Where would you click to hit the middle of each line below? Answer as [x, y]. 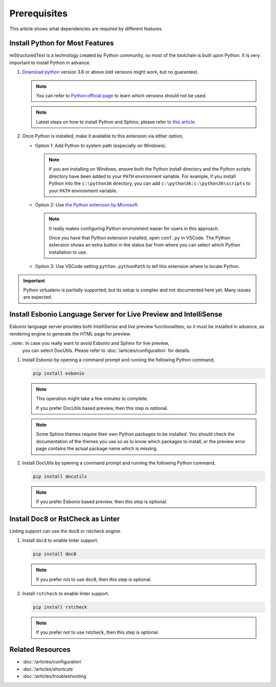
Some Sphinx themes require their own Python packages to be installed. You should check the [135, 434]
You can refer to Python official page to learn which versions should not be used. [121, 96]
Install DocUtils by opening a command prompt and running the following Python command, [119, 463]
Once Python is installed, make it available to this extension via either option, [103, 136]
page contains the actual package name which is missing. [97, 449]
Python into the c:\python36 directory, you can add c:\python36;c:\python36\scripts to [149, 183]
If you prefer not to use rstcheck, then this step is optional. [98, 632]
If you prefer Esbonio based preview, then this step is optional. [102, 502]
